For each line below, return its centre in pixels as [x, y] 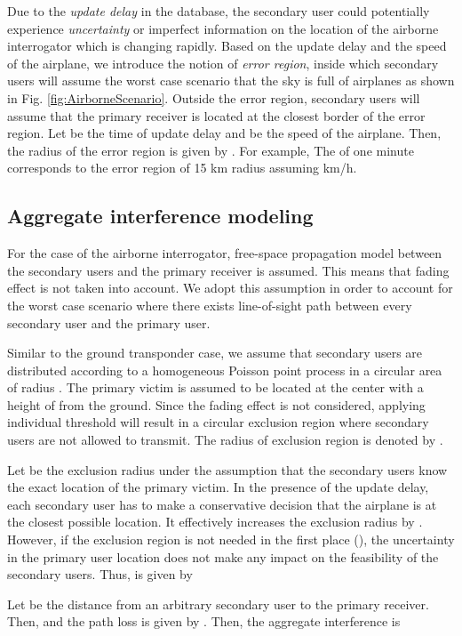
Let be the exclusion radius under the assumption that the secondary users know [227, 469]
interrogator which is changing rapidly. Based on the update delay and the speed [227, 46]
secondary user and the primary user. [109, 322]
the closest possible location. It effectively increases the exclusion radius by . [215, 522]
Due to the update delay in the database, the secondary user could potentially [219, 11]
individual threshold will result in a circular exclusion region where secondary [218, 422]
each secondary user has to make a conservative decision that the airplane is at [222, 504]
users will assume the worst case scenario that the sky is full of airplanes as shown [231, 81]
